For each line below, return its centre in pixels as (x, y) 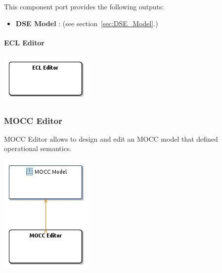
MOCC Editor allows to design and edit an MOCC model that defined (111, 138)
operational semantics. (38, 148)
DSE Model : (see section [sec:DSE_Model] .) (87, 23)
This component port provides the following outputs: (84, 6)
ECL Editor (24, 42)
